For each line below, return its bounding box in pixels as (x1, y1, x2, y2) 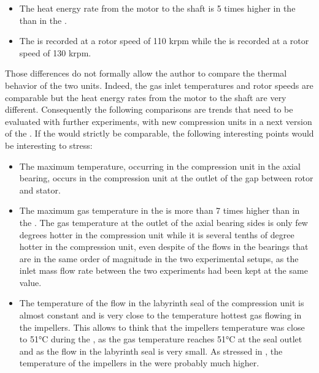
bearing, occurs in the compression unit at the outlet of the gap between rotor (19, 171, 313, 184)
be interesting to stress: (5, 138, 93, 151)
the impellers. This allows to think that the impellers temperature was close (19, 320, 305, 333)
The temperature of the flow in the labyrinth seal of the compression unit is (19, 296, 304, 309)
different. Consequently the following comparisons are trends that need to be (5, 103, 293, 116)
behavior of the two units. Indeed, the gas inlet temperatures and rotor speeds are (5, 78, 313, 91)
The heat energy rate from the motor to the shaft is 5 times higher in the (19, 2, 296, 14)
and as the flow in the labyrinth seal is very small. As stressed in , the (19, 344, 283, 357)
